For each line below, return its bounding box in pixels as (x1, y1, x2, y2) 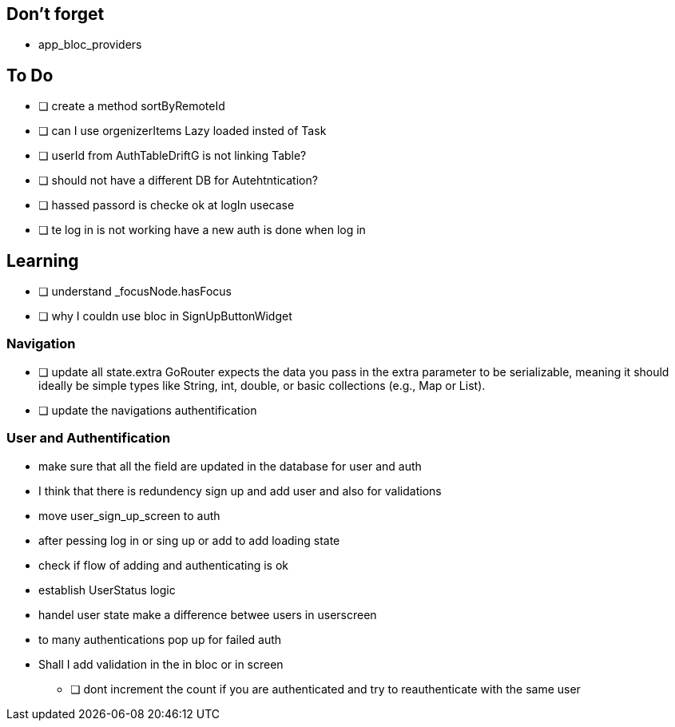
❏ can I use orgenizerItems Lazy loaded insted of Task (38, 124, 327, 138)
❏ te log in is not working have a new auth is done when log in (38, 223, 366, 237)
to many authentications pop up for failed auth (38, 632, 282, 646)
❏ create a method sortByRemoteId (38, 99, 225, 113)
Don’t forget (6, 4, 105, 24)
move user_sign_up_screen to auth (38, 508, 220, 522)
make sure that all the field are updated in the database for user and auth (38, 459, 422, 473)
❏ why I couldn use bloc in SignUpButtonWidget (38, 309, 292, 324)
